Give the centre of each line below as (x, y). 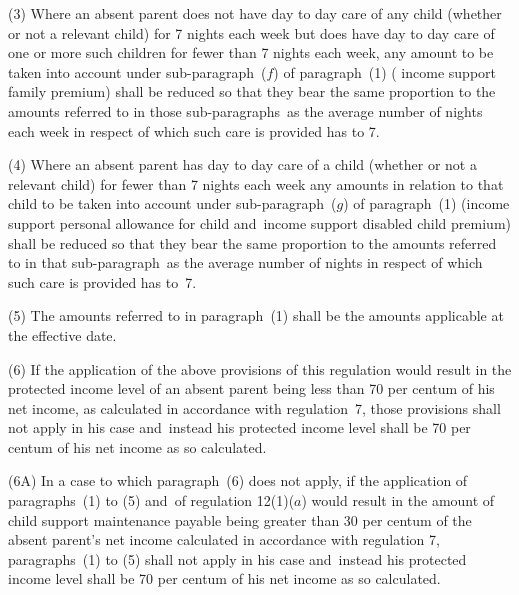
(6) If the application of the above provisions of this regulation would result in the (260, 368)
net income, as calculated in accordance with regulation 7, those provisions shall (254, 407)
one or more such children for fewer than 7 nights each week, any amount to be (251, 52)
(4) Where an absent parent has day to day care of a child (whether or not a (242, 164)
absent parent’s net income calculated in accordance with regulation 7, (224, 539)
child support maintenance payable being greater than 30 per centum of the (240, 519)
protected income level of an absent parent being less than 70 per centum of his (251, 388)
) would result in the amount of (398, 500)
